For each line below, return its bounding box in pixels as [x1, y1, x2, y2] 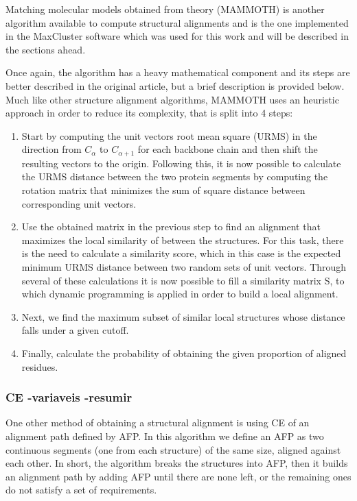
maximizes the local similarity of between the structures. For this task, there [21, 232, 344, 247]
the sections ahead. [5, 42, 86, 56]
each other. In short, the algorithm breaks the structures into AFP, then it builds [5, 456, 348, 470]
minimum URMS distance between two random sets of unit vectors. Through [21, 259, 347, 273]
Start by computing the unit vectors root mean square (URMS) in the [21, 128, 317, 143]
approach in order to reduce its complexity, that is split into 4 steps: [5, 106, 293, 120]
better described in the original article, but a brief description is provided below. [5, 78, 345, 93]
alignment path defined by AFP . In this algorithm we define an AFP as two [5, 428, 324, 443]
